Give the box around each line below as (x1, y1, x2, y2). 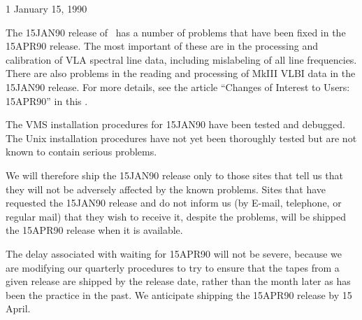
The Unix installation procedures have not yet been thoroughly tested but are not (6, 130, 357, 145)
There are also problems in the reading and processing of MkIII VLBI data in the (6, 66, 356, 81)
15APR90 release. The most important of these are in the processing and (6, 39, 318, 53)
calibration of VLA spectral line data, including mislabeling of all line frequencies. (6, 52, 357, 67)
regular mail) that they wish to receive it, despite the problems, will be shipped (6, 209, 346, 223)
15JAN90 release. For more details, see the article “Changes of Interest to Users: (6, 79, 350, 94)
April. (6, 301, 31, 316)
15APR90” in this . (6, 93, 88, 108)
